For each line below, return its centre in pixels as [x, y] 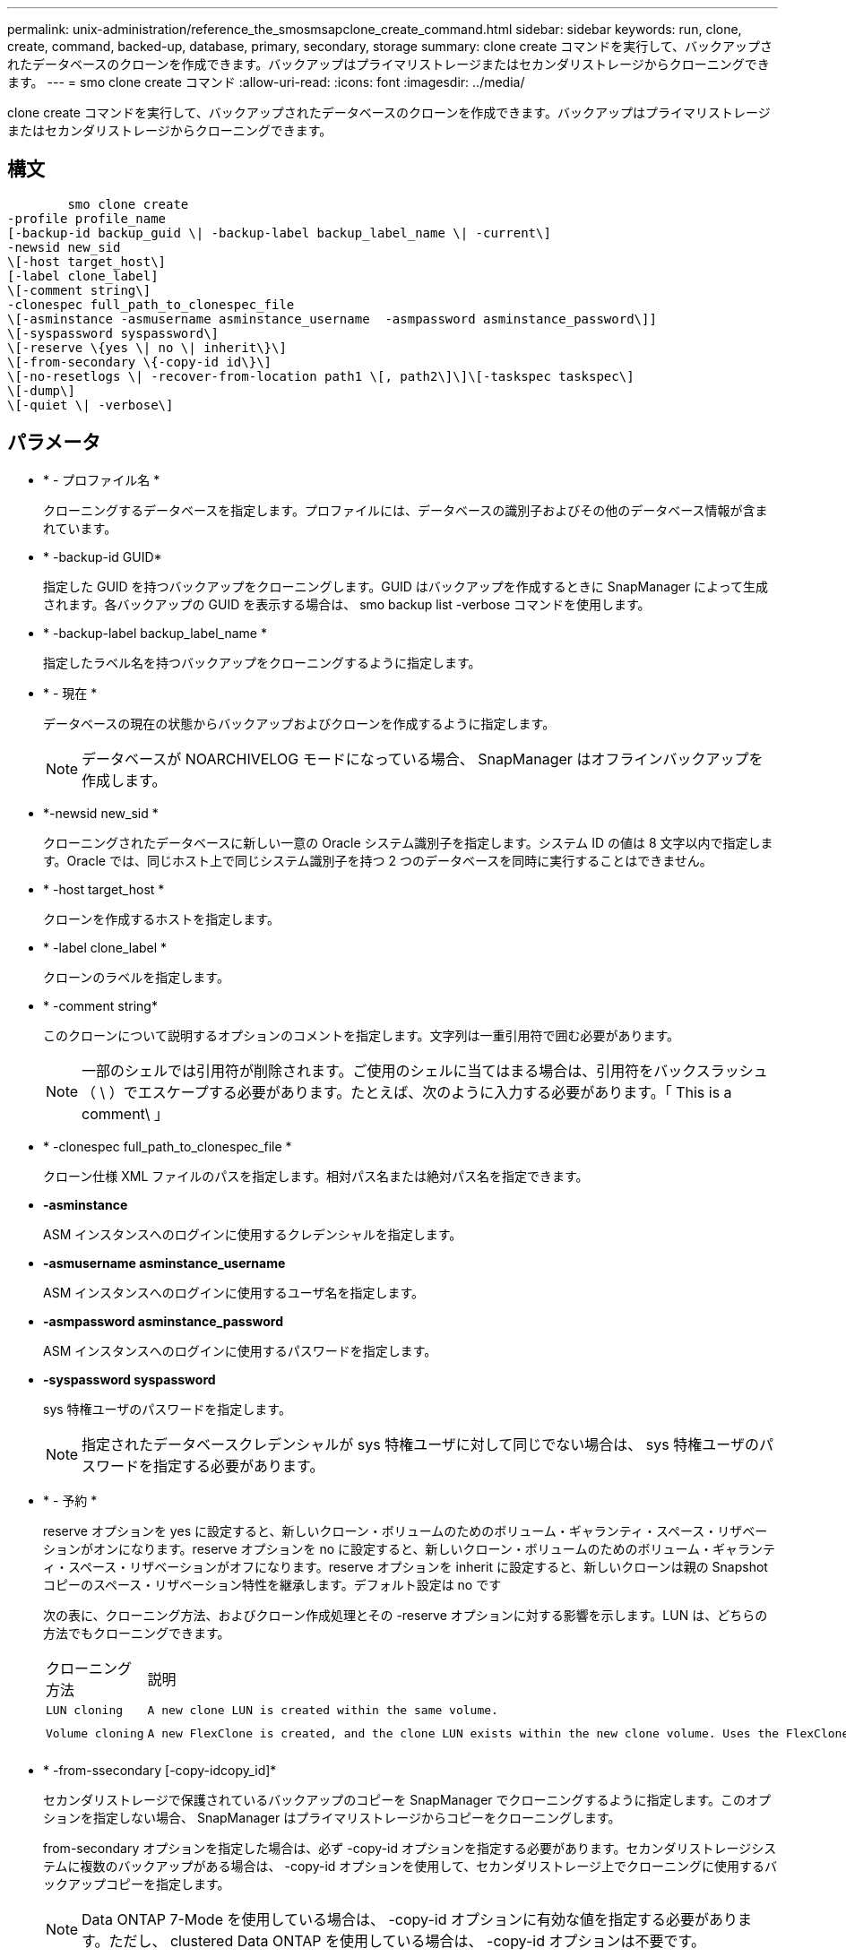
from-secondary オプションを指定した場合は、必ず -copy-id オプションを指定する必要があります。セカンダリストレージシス [410, 1848]
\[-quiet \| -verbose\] [91, 405]
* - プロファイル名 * [102, 479]
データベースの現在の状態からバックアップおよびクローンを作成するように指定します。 [299, 723]
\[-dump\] [41, 390]
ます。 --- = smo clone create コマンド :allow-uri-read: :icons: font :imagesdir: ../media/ [266, 82]
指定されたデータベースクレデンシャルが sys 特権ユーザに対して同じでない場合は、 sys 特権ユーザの [420, 1444]
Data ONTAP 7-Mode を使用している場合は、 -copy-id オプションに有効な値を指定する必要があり [410, 1919]
